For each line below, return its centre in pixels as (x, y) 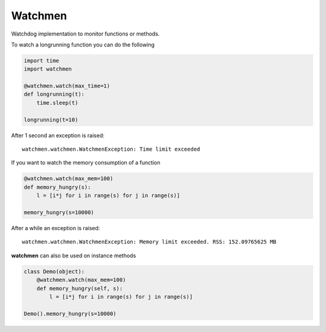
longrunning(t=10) (51, 120)
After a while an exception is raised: (56, 228)
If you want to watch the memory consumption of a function (86, 163)
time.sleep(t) (57, 103)
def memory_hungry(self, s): (80, 288)
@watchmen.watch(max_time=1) (67, 86)
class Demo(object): (54, 271)
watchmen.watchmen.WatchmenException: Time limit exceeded (111, 149)
